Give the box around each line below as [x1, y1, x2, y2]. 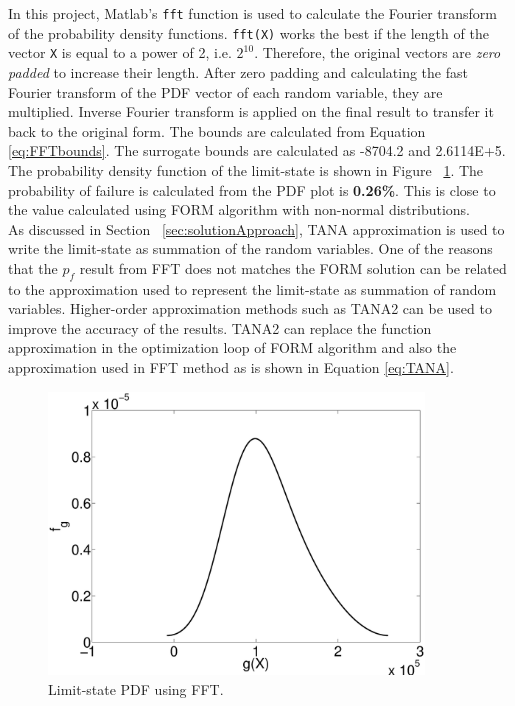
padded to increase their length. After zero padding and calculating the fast [8, 61, 468, 82]
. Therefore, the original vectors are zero [254, 42, 501, 63]
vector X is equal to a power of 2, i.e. [8, 42, 232, 63]
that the [8, 257, 58, 278]
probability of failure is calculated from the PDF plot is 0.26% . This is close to [8, 179, 496, 200]
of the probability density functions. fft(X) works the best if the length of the [8, 22, 489, 43]
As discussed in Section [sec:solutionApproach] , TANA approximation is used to [8, 218, 505, 239]
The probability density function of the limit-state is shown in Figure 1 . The [8, 159, 484, 180]
